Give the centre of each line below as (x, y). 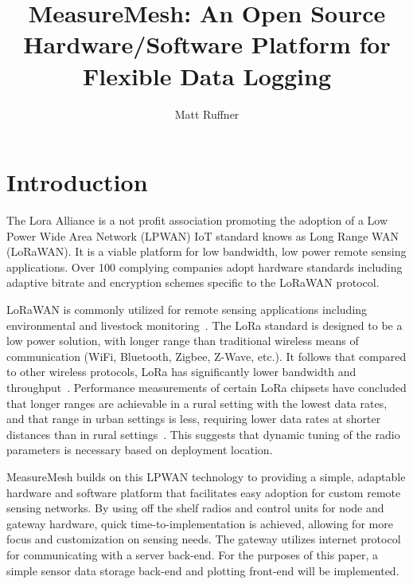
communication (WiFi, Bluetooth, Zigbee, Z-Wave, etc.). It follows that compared (206, 356)
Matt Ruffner (207, 114)
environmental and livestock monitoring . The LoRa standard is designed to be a (205, 325)
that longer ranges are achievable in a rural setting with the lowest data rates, (197, 403)
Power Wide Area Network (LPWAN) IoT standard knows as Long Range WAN (203, 235)
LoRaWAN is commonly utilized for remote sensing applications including (187, 309)
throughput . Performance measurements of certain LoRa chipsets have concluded (206, 387)
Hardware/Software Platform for (207, 44)
